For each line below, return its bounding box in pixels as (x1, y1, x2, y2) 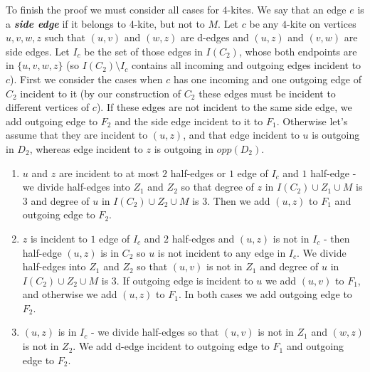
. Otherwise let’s (276, 113, 348, 128)
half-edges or (170, 165, 226, 180)
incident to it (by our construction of (20, 85, 181, 100)
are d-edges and (180, 30, 249, 45)
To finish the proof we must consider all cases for (6, 2, 219, 16)
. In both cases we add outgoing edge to (178, 287, 352, 302)
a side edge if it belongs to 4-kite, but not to (6, 16, 205, 31)
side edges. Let (6, 43, 70, 58)
